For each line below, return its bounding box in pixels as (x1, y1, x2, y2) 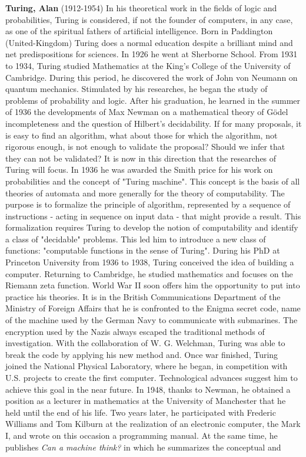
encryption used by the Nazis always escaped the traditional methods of (5, 325, 265, 337)
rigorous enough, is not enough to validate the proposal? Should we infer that (5, 140, 285, 153)
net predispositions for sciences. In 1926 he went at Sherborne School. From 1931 (5, 48, 298, 60)
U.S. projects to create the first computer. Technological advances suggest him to (5, 371, 298, 383)
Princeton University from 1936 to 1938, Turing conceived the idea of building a (5, 256, 294, 268)
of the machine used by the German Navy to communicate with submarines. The (5, 314, 298, 326)
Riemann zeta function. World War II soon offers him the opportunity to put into (5, 279, 300, 291)
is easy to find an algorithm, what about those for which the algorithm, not (5, 129, 278, 141)
